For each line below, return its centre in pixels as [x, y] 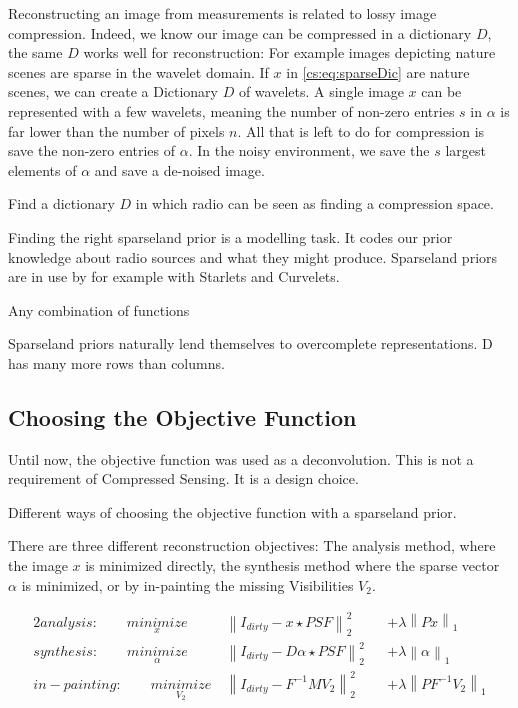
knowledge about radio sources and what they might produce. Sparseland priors [253, 256]
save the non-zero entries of [92, 150]
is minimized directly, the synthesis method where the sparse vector [292, 565]
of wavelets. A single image [321, 91]
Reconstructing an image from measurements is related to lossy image [222, 13]
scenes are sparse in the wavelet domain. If [138, 71]
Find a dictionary [61, 203]
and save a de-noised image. [179, 169]
